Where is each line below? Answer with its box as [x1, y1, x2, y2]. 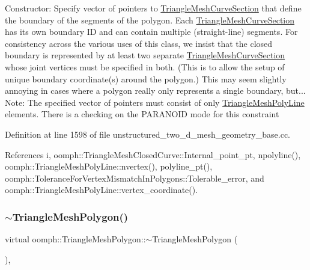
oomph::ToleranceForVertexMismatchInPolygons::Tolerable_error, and [5, 171, 264, 184]
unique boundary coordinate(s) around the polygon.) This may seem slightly [5, 72, 287, 85]
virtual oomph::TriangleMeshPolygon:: [5, 233, 146, 245]
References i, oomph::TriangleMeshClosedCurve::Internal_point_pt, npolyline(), [5, 148, 301, 161]
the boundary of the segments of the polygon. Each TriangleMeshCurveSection [5, 13, 295, 26]
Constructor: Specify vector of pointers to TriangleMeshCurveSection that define [5, 2, 302, 14]
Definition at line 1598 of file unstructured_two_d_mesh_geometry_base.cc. [5, 127, 290, 140]
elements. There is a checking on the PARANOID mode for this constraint [5, 108, 279, 120]
